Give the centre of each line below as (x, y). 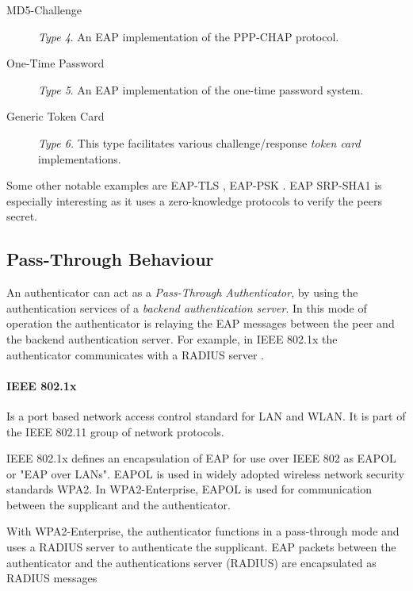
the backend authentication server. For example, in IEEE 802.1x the (172, 338)
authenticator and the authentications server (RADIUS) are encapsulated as (191, 562)
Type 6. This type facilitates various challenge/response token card (199, 142)
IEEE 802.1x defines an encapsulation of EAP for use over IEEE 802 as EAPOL (201, 458)
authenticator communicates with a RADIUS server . (135, 354)
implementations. (80, 158)
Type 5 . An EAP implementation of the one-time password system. (201, 89)
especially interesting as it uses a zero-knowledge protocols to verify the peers (194, 200)
